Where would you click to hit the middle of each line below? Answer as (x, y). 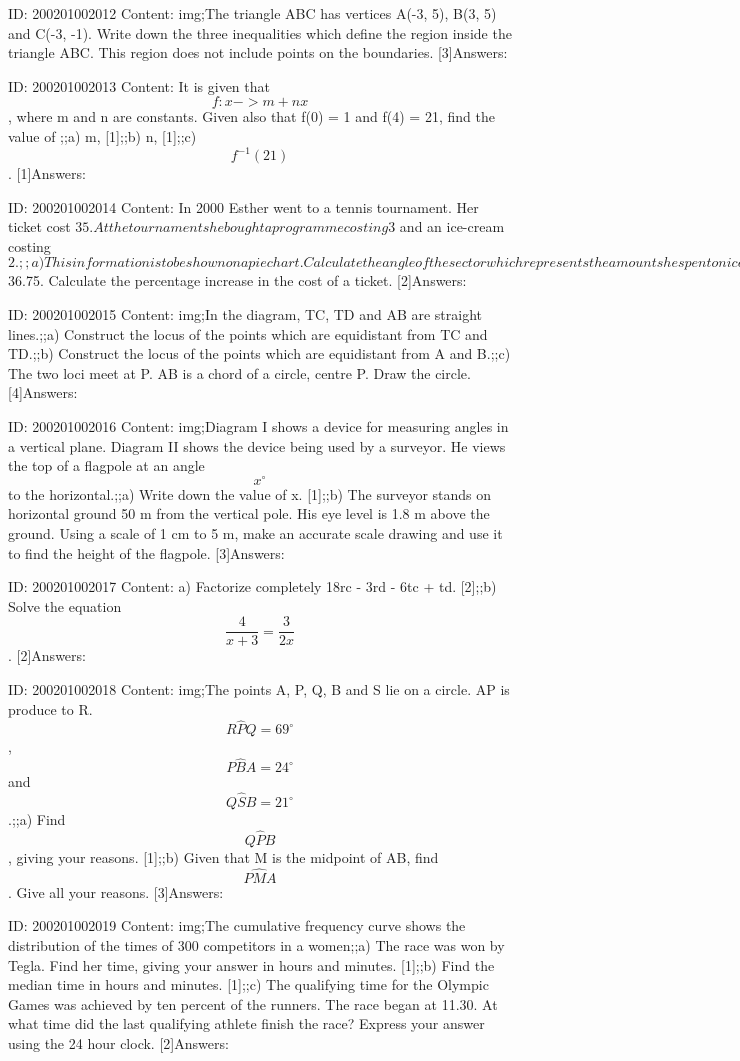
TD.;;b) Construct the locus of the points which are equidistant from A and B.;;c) (259, 353)
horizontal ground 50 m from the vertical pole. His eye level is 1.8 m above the (249, 513)
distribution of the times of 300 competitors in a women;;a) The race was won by (256, 944)
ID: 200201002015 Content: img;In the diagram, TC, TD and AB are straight (245, 314)
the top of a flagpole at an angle (106, 465)
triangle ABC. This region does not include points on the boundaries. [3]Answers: (258, 52)
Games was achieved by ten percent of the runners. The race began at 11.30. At (253, 1003)
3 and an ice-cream (446, 226)
